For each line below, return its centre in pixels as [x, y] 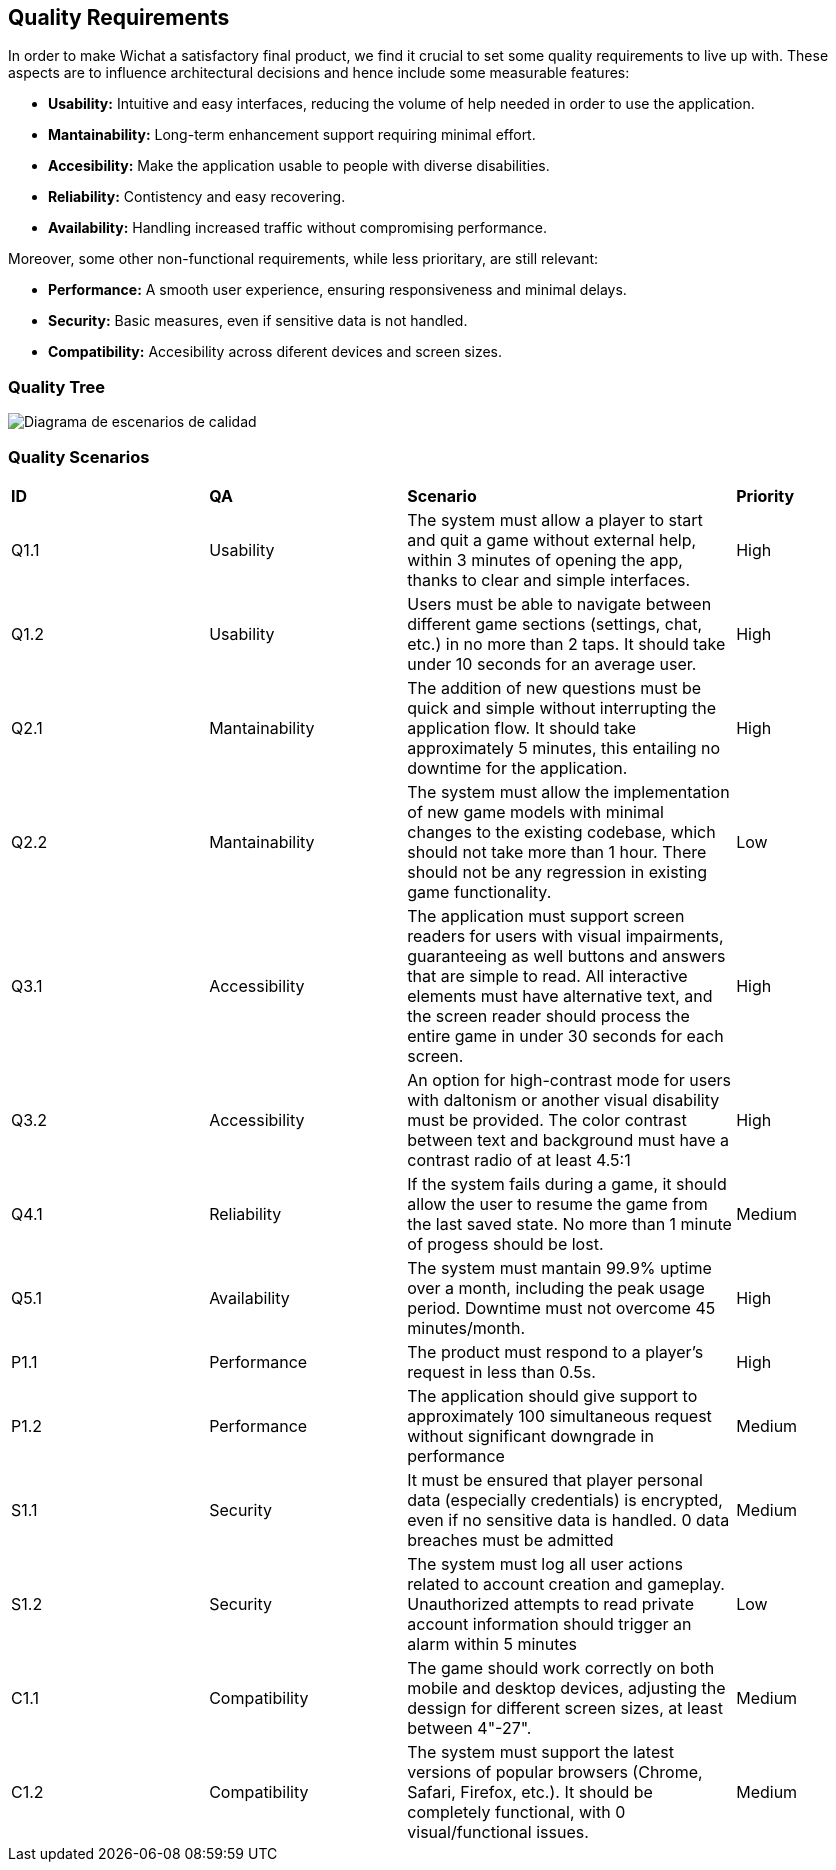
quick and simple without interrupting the [562, 707]
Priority [765, 495]
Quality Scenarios [79, 456]
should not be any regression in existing [557, 871]
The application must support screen [546, 915]
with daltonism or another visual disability [563, 1099]
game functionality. [479, 891]
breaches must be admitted [510, 1539]
